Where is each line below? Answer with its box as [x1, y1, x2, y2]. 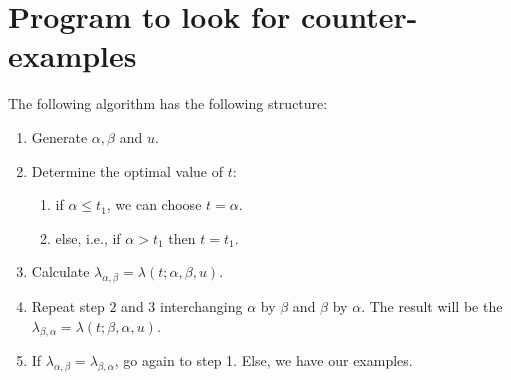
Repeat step [31, 296, 105, 317]
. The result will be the [361, 296, 503, 317]
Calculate [31, 261, 90, 282]
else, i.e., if [55, 227, 121, 248]
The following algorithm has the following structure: [8, 93, 328, 114]
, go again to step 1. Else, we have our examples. [114, 350, 413, 371]
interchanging [160, 296, 243, 317]
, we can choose [106, 194, 202, 215]
